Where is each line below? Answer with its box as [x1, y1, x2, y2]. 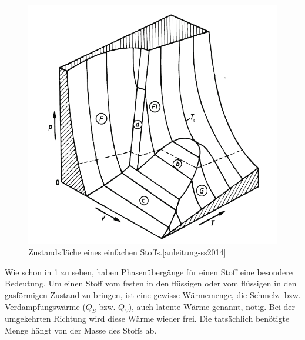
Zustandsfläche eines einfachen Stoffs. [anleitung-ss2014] [28, 246, 226, 258]
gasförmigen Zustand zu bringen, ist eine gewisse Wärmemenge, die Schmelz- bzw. [5, 289, 301, 301]
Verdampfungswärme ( [5, 300, 86, 312]
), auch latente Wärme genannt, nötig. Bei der [128, 300, 295, 312]
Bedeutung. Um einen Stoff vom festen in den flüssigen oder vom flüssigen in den [5, 277, 297, 289]
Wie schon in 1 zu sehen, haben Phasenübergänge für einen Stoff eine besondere [5, 265, 293, 278]
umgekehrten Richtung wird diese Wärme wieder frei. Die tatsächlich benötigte [5, 312, 290, 325]
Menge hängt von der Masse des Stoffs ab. [5, 324, 157, 336]
